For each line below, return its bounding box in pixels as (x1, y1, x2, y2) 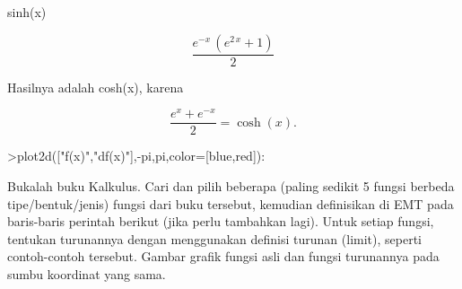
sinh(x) (7, 3, 47, 21)
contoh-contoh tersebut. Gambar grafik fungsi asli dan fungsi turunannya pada (7, 247, 440, 266)
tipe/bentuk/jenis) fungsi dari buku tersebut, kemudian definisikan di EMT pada (7, 194, 454, 213)
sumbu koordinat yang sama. (7, 264, 166, 283)
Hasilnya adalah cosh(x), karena (7, 77, 184, 96)
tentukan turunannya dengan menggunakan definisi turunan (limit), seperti (7, 229, 422, 248)
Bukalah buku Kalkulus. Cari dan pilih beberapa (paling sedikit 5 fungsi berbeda (7, 176, 455, 195)
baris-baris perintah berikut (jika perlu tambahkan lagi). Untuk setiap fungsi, (7, 212, 434, 231)
